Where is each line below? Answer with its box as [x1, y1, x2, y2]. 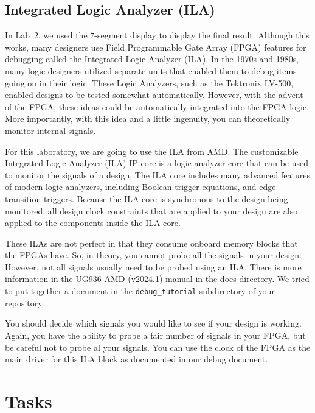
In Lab [5, 29, 30, 41]
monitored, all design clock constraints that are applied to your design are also [5, 204, 298, 217]
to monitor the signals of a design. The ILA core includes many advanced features [5, 168, 310, 181]
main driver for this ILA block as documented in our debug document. [5, 353, 268, 365]
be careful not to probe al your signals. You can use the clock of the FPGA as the [5, 341, 311, 353]
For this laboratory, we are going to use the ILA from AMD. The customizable [5, 144, 299, 157]
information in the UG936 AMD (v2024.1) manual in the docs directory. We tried [5, 272, 310, 285]
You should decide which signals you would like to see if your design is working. [5, 317, 302, 330]
